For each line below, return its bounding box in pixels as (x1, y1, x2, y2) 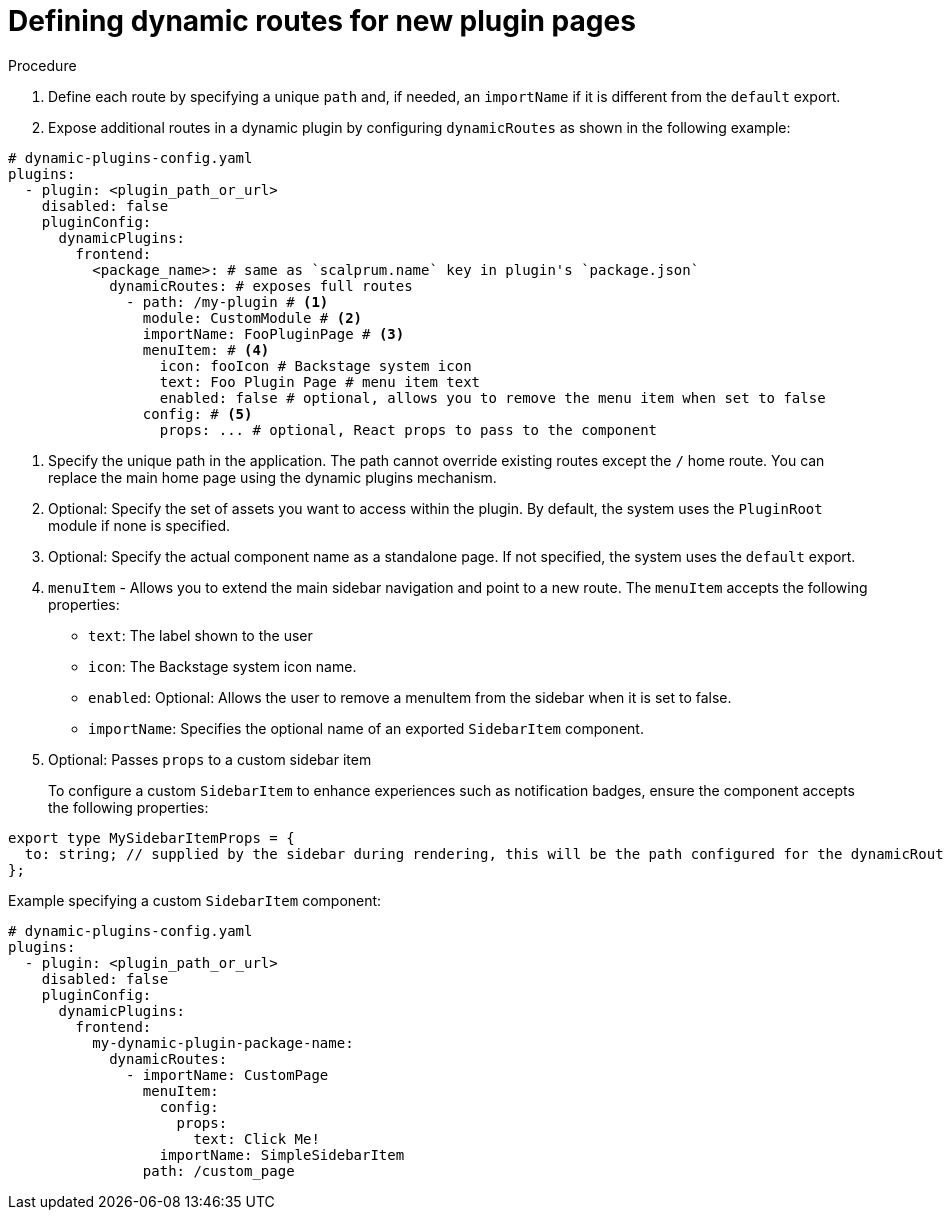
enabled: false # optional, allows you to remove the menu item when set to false (159, 389, 826, 406)
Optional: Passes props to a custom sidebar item (48, 750, 372, 768)
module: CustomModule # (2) (142, 309, 363, 326)
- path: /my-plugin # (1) (126, 293, 329, 310)
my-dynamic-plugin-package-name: (92, 1034, 354, 1051)
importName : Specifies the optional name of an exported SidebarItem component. (88, 719, 644, 737)
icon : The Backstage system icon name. (88, 657, 357, 675)
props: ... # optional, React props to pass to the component (159, 421, 658, 438)
